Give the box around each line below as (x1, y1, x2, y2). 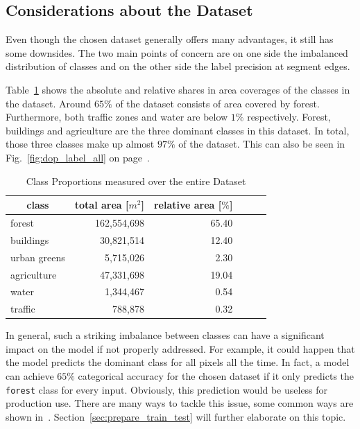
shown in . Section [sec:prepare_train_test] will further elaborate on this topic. (6, 409, 346, 423)
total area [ (74, 198, 129, 212)
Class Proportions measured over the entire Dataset (26, 173, 246, 188)
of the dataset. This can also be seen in (178, 137, 345, 151)
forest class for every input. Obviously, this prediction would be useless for (6, 382, 328, 396)
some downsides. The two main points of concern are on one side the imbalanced (6, 45, 348, 60)
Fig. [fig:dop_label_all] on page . (6, 150, 150, 164)
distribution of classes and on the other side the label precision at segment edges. (6, 59, 350, 73)
